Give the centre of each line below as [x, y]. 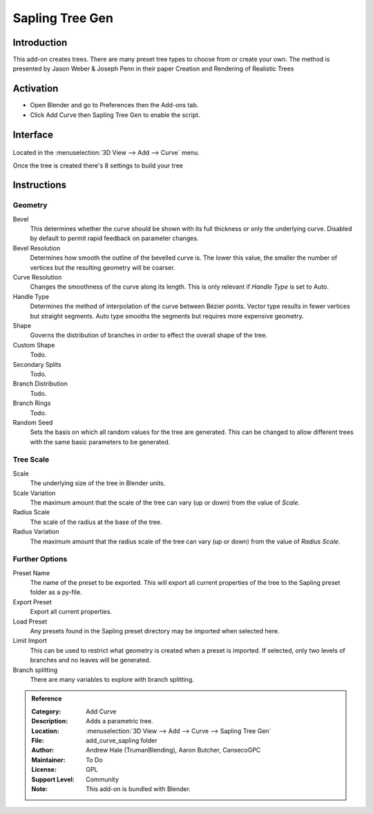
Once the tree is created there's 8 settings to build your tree [98, 165]
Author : [43, 750]
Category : [46, 711]
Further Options [40, 559]
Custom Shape [34, 345]
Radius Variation [36, 532]
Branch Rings [32, 403]
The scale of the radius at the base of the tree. [96, 522]
